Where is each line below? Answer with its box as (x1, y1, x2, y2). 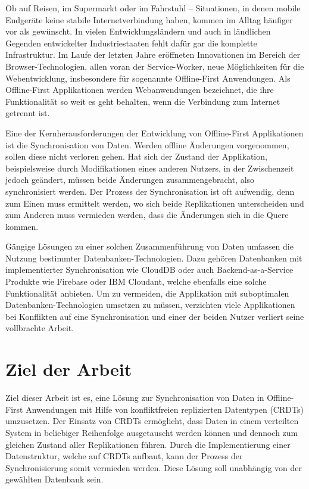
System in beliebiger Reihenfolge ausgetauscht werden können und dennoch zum (5, 426, 298, 438)
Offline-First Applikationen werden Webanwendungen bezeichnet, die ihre (5, 83, 274, 96)
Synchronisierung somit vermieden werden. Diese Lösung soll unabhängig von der (5, 461, 302, 474)
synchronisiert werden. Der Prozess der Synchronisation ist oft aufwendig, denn (5, 185, 295, 197)
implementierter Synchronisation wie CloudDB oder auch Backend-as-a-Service (5, 263, 294, 276)
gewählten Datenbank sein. (5, 473, 104, 485)
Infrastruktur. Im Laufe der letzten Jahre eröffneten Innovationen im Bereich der (5, 48, 301, 61)
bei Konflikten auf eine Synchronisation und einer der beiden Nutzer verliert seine (5, 310, 304, 322)
